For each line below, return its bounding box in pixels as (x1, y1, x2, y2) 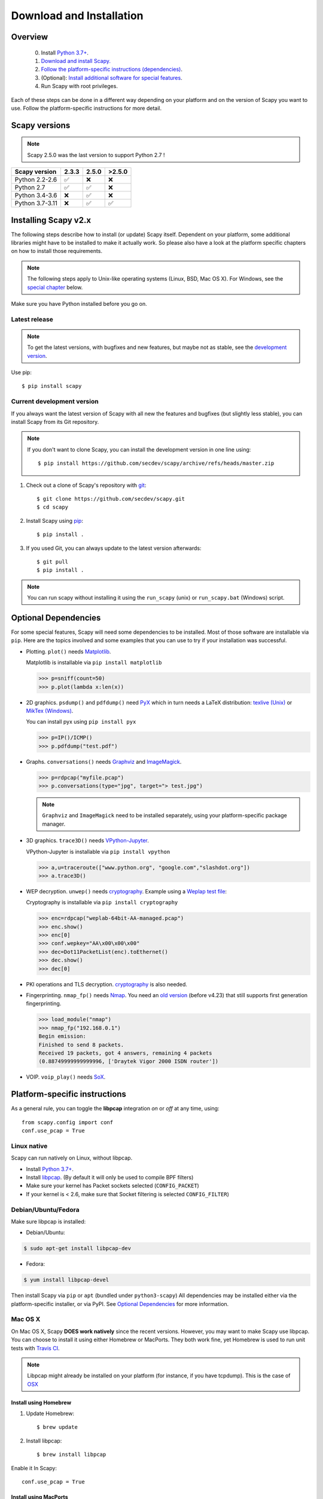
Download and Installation (11, 9, 144, 22)
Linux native (11, 1142, 48, 1150)
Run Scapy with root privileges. (41, 83, 118, 90)
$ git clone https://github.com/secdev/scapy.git (36, 495, 185, 502)
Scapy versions (11, 120, 71, 130)
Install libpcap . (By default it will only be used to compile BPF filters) (26, 1173, 194, 1181)
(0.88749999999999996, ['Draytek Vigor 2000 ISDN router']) (38, 1058, 219, 1065)
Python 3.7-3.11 (14, 199, 58, 207)
